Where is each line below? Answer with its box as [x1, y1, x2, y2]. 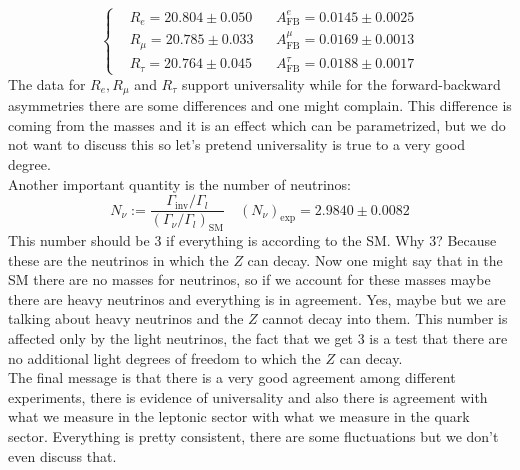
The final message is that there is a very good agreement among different [8, 367, 456, 388]
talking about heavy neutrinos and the [8, 308, 244, 329]
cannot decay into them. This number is [262, 308, 508, 329]
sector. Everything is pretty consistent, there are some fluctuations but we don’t [8, 426, 499, 446]
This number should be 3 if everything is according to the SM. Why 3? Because [8, 230, 497, 251]
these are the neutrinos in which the [8, 249, 229, 270]
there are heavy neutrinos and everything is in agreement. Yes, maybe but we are [8, 288, 506, 309]
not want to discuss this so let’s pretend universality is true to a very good [8, 134, 465, 155]
